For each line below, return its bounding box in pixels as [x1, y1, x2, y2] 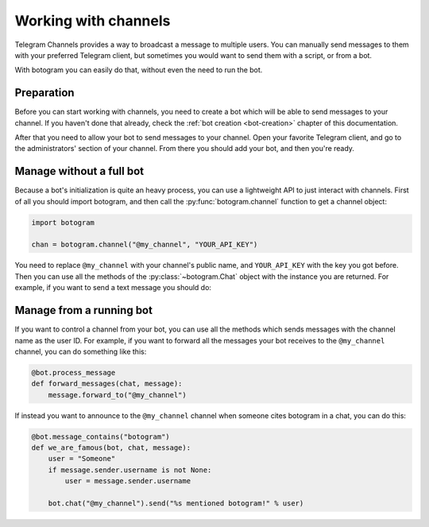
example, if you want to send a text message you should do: [14, 283, 212, 293]
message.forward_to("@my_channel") [48, 390, 187, 399]
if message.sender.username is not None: [48, 465, 212, 475]
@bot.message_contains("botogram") [31, 432, 170, 441]
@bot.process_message [31, 368, 116, 377]
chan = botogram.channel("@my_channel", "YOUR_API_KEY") [31, 240, 258, 250]
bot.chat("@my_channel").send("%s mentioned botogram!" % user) [48, 499, 304, 508]
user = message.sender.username [64, 477, 191, 486]
